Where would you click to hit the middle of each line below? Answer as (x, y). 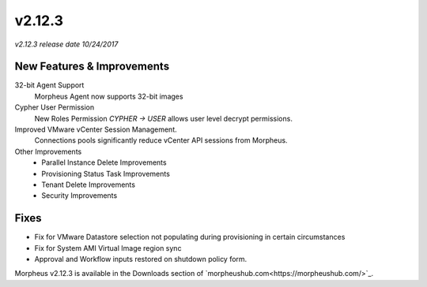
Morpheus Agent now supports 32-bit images (109, 96)
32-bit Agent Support (49, 85)
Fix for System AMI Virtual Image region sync (108, 248)
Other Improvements (48, 151)
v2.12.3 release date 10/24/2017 (66, 44)
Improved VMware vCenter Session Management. (96, 129)
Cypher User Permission (55, 107)
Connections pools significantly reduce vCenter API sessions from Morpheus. (161, 140)
